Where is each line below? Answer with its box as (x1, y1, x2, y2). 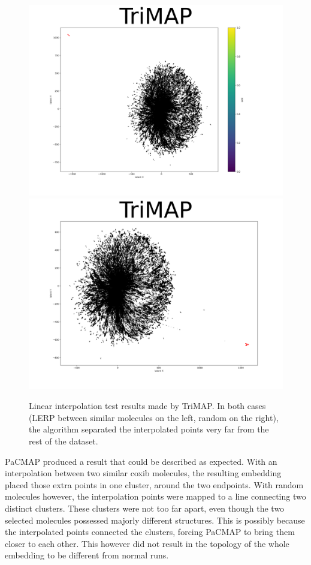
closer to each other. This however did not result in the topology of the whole (5, 537, 289, 549)
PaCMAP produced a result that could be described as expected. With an (5, 455, 277, 467)
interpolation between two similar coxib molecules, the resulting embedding (5, 467, 282, 479)
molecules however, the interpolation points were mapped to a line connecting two (5, 490, 306, 503)
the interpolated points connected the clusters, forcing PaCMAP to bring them (5, 525, 295, 538)
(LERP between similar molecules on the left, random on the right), (29, 411, 279, 423)
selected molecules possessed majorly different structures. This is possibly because (5, 513, 305, 526)
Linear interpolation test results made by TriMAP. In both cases (29, 399, 266, 412)
